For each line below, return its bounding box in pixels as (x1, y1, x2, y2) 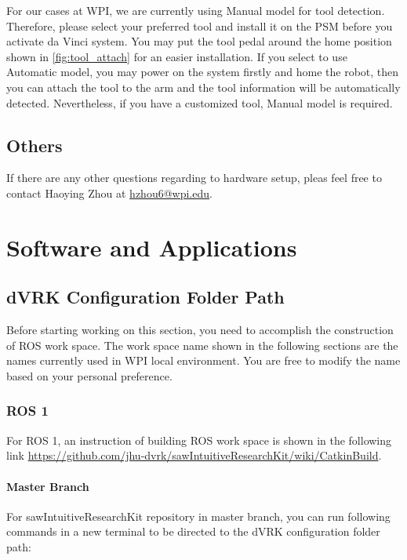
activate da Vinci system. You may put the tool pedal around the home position (6, 33, 392, 49)
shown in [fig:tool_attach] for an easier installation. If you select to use (6, 48, 347, 64)
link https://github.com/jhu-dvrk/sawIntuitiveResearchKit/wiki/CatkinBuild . (6, 447, 382, 464)
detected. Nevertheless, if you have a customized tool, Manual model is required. (6, 94, 393, 111)
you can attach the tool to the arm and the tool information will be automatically (6, 78, 401, 95)
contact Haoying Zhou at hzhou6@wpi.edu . (6, 184, 213, 201)
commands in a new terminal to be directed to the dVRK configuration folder (6, 523, 380, 540)
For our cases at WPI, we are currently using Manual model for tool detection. (6, 2, 385, 18)
